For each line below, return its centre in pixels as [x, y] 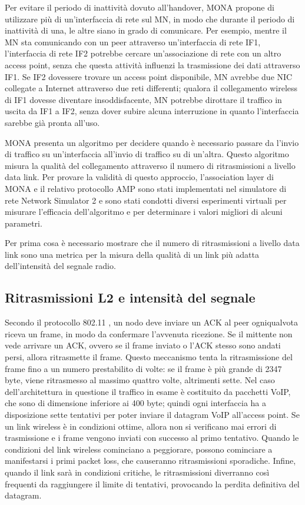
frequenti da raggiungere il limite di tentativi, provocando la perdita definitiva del [152, 484]
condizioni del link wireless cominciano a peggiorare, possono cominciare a [139, 449]
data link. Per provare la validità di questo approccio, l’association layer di [139, 177]
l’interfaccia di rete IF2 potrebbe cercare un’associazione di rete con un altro [143, 53]
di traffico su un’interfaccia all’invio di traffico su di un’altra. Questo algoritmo [147, 154]
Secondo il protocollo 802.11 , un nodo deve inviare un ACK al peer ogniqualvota [151, 322]
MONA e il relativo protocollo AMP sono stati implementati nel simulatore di [146, 188]
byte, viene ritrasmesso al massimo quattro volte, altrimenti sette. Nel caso [140, 380]
